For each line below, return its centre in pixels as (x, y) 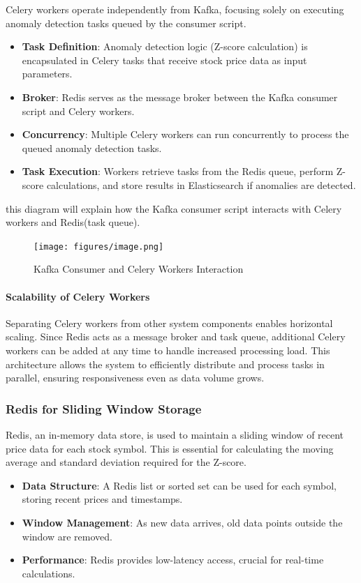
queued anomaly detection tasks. (92, 147)
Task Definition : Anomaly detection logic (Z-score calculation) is (165, 46)
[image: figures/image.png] (99, 247)
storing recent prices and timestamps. (102, 499)
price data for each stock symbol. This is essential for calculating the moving (170, 448)
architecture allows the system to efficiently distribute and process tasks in (165, 364)
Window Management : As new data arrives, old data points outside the (182, 522)
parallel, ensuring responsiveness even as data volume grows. (135, 378)
